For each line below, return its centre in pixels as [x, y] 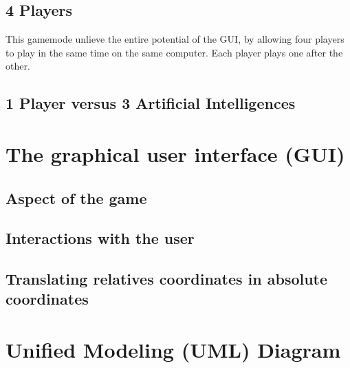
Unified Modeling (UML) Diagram [173, 350]
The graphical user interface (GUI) [175, 153]
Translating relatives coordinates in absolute [167, 279]
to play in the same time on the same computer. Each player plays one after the [174, 52]
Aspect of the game [76, 197]
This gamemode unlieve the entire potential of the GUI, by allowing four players [175, 39]
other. [18, 66]
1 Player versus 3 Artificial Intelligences [151, 103]
